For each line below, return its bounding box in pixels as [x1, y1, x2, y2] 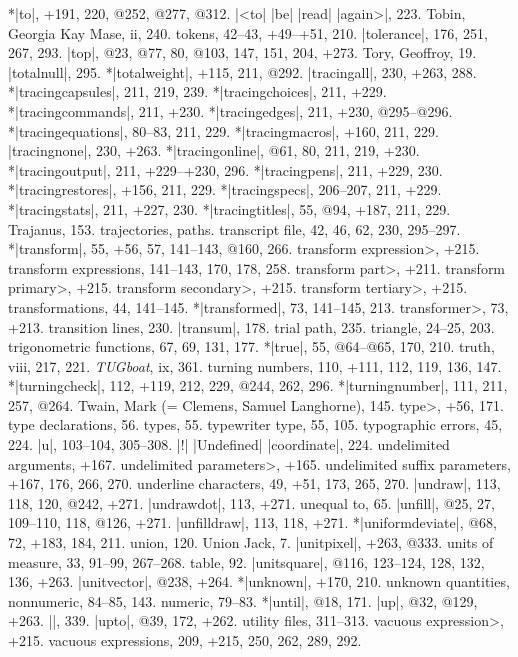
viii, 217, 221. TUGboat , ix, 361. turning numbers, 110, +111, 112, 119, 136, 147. [8, 355, 502, 376]
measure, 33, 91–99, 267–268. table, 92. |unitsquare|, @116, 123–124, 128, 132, [8, 551, 485, 572]
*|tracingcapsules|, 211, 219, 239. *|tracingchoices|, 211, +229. [8, 81, 387, 102]
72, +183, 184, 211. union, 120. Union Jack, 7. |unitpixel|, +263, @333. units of [8, 532, 494, 553]
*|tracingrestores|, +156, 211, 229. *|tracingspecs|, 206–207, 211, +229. [8, 179, 442, 200]
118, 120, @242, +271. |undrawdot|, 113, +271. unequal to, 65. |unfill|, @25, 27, [8, 492, 496, 513]
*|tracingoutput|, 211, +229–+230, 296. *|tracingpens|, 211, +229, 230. [8, 159, 443, 180]
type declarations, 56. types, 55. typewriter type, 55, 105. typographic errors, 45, [8, 414, 503, 435]
